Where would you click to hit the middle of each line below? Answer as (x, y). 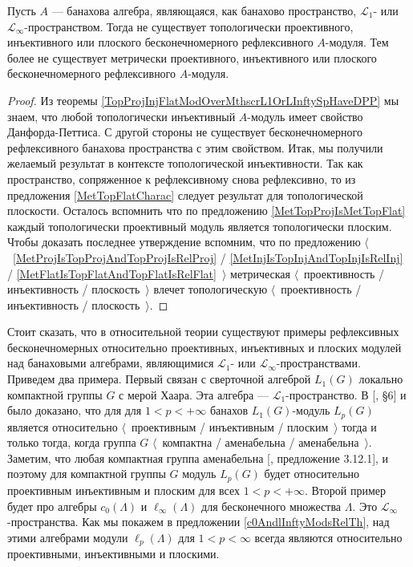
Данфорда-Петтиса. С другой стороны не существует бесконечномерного (185, 132)
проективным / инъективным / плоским (230, 426)
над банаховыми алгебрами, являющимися (111, 363)
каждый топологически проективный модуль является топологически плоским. (200, 226)
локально (381, 379)
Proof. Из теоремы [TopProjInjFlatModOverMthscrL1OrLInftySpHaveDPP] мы (203, 100)
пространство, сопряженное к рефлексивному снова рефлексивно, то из (182, 178)
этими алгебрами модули (68, 537)
